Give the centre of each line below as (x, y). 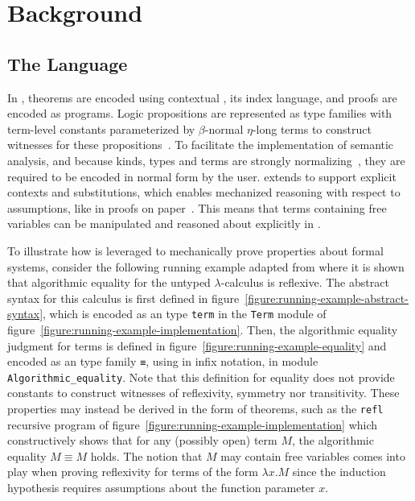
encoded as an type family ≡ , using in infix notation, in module (163, 361)
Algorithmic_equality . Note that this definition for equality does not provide (201, 377)
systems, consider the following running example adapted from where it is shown (206, 266)
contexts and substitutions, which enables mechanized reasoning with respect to (204, 192)
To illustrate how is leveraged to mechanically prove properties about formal (195, 250)
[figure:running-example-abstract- (327, 298)
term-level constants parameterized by (101, 128)
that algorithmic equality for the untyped (109, 282)
